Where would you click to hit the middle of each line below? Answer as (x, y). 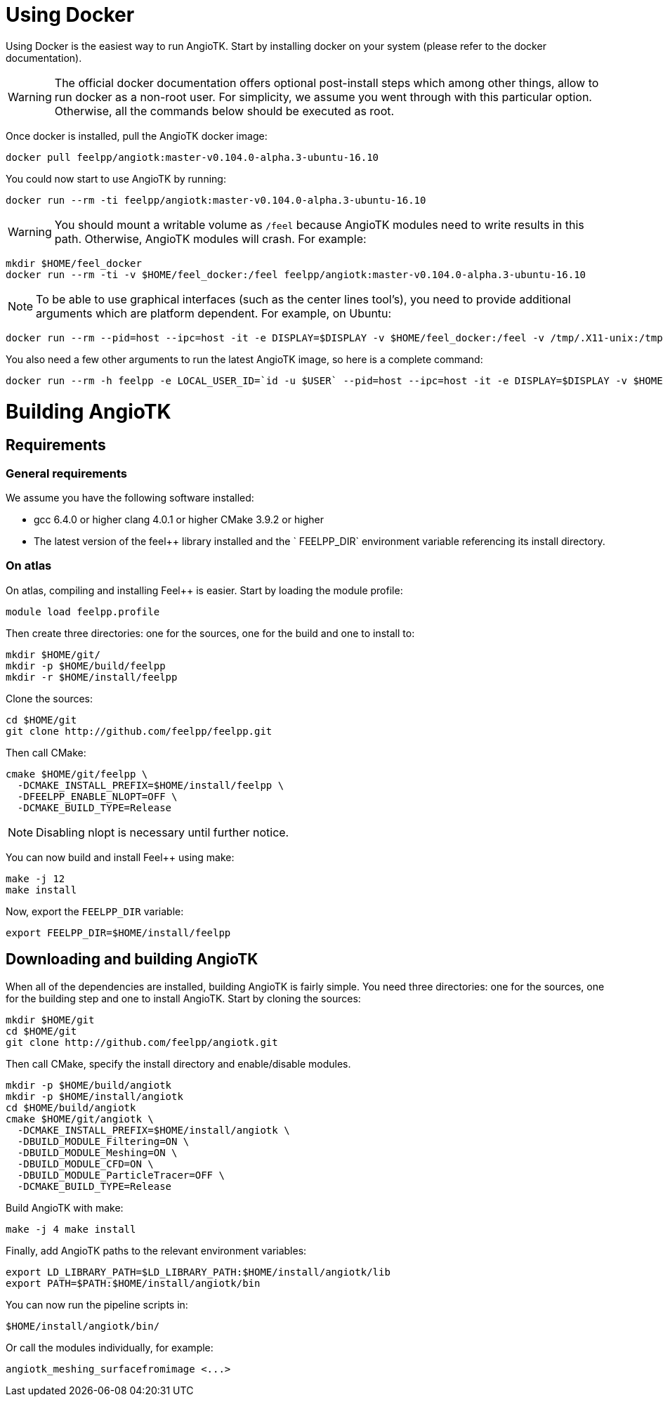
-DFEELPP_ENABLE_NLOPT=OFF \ (97, 796)
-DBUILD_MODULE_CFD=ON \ (85, 1164)
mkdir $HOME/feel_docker (74, 263)
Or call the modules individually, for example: (110, 1347)
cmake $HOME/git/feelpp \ (77, 774)
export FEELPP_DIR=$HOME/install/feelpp (118, 932)
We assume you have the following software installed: (130, 498)
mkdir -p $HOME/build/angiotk (89, 1085)
